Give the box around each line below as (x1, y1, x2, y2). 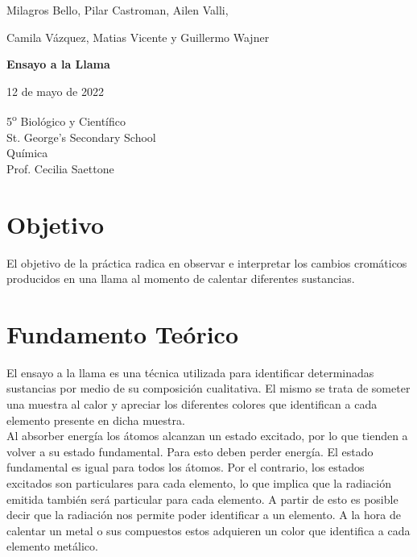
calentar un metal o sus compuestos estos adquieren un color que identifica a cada (6, 522, 411, 538)
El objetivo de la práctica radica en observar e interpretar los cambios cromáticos (6, 254, 407, 271)
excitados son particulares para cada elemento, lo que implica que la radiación (6, 475, 391, 491)
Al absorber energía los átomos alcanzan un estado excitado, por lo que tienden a (6, 427, 408, 444)
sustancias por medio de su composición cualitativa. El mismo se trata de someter (6, 380, 411, 397)
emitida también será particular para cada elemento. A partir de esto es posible (6, 490, 398, 507)
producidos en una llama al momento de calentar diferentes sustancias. (6, 270, 355, 287)
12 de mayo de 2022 (6, 82, 104, 99)
